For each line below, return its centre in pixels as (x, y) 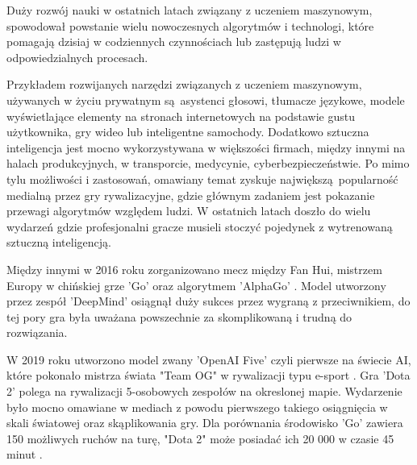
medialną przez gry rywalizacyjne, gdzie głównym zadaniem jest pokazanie (191, 195)
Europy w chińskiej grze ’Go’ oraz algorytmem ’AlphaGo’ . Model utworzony (196, 285)
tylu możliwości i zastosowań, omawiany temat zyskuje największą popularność (202, 179)
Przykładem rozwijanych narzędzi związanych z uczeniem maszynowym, (184, 84)
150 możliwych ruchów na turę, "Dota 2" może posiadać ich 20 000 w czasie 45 (200, 438)
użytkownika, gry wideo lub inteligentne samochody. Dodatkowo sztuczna (188, 132)
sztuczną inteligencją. (59, 242)
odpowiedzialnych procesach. (77, 57)
